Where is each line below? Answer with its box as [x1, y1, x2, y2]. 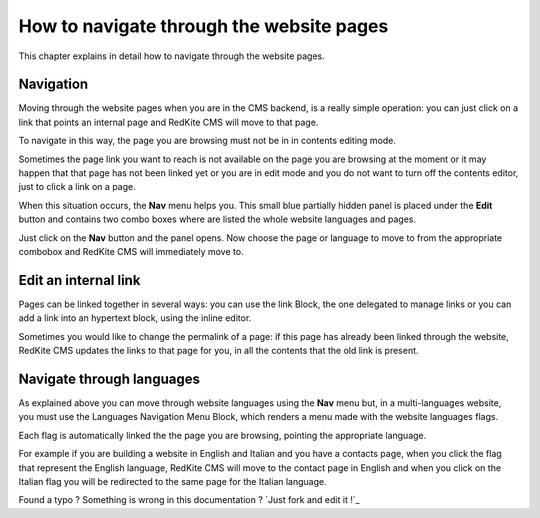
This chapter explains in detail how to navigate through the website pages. [18, 50, 325, 62]
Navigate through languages [18, 370, 200, 387]
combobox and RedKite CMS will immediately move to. [18, 245, 244, 257]
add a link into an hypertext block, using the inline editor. [18, 312, 252, 324]
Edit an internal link [18, 271, 141, 289]
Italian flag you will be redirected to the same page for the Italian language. [18, 475, 327, 487]
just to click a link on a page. [18, 181, 136, 193]
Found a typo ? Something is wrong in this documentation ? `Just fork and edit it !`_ [18, 494, 360, 506]
